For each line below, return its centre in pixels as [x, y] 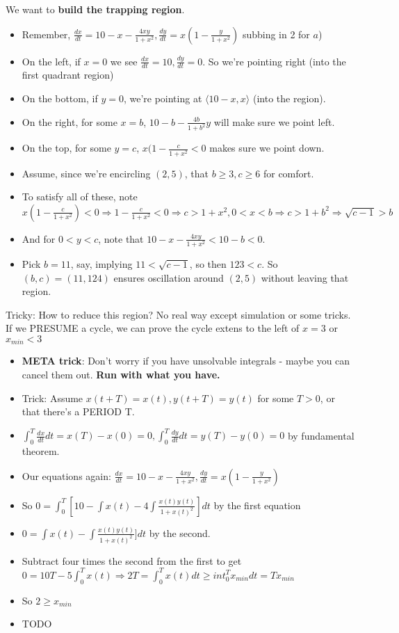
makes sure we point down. [267, 148]
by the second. [180, 532]
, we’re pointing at [163, 98]
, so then [208, 263]
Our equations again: [66, 475]
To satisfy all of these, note [80, 197]
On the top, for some [66, 148]
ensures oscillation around [169, 277]
